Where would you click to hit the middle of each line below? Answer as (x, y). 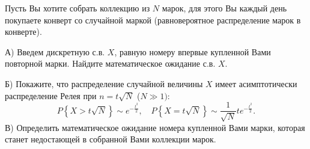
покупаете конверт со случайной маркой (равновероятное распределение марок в (153, 20)
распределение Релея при (51, 95)
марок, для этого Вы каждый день (224, 8)
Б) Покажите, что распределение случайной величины (104, 83)
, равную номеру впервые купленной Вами (193, 51)
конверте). (23, 32)
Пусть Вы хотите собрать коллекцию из (77, 8)
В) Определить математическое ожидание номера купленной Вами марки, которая (155, 127)
